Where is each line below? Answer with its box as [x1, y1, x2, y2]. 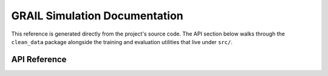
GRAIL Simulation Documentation [11, 9, 183, 22]
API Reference [11, 54, 67, 65]
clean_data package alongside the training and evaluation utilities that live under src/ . [11, 38, 233, 45]
